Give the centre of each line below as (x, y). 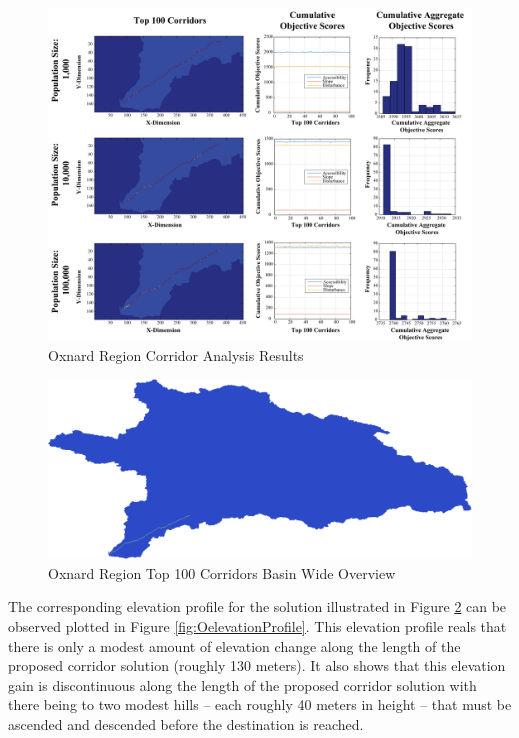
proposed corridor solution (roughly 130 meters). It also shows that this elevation (257, 665)
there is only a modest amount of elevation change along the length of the (234, 645)
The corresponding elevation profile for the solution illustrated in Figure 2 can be (257, 606)
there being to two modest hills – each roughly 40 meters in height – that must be (260, 704)
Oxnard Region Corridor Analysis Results (176, 354)
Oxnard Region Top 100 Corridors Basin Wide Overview (222, 572)
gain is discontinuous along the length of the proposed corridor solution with (242, 684)
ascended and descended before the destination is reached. (186, 723)
